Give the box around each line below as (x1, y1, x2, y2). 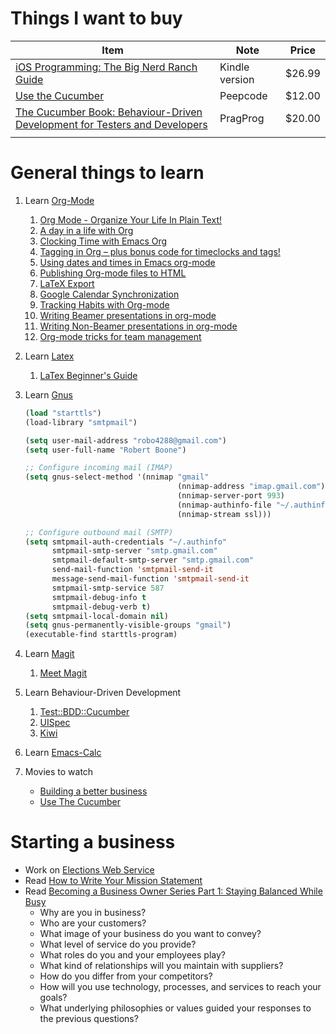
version (219, 72, 255, 86)
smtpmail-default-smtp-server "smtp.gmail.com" (51, 555, 254, 566)
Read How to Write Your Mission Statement (24, 875, 203, 887)
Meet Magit (39, 667, 88, 679)
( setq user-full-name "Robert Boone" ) (24, 445, 187, 455)
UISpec (39, 717, 71, 729)
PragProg (219, 111, 265, 125)
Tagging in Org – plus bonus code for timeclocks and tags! (39, 245, 281, 257)
